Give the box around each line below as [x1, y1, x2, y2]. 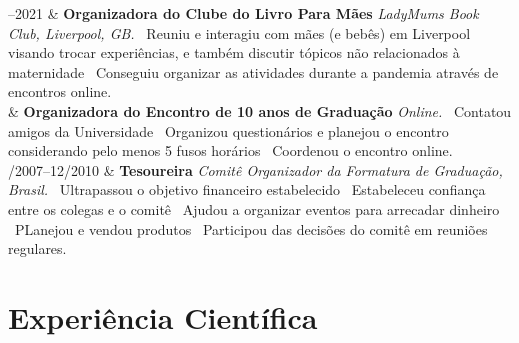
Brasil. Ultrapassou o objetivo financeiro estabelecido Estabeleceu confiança [8, 179, 486, 200]
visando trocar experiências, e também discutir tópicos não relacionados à [8, 42, 460, 63]
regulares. [8, 238, 67, 259]
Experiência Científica [8, 296, 318, 337]
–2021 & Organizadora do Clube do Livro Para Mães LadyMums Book [8, 3, 479, 23]
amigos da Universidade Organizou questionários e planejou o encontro [8, 120, 449, 141]
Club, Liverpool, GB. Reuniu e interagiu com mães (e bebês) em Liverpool [8, 22, 471, 43]
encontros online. [8, 81, 112, 102]
